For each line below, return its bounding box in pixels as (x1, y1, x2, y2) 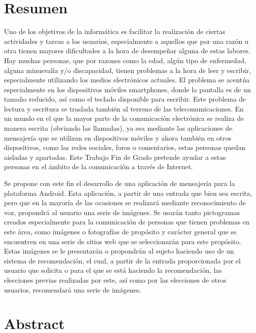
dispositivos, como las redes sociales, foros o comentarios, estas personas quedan (4, 142, 246, 152)
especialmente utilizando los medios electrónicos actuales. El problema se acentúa (4, 74, 250, 85)
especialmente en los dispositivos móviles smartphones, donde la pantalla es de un (4, 84, 251, 94)
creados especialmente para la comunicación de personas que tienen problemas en (4, 217, 250, 227)
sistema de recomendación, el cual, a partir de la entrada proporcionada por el (4, 255, 241, 265)
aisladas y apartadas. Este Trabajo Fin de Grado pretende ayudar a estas (4, 151, 226, 162)
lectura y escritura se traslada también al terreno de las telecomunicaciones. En (4, 103, 244, 113)
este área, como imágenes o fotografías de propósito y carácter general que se (4, 226, 237, 236)
